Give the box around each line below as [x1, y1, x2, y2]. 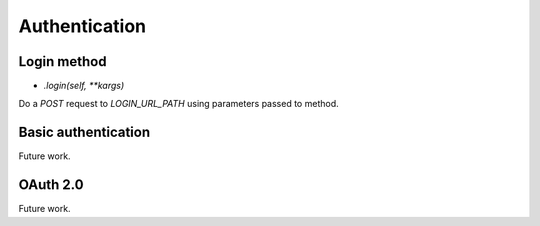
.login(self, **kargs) [43, 80, 125, 92]
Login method [18, 53, 107, 70]
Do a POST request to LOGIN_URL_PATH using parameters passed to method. [18, 98, 339, 110]
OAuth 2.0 [18, 176, 84, 194]
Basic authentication [18, 124, 150, 141]
